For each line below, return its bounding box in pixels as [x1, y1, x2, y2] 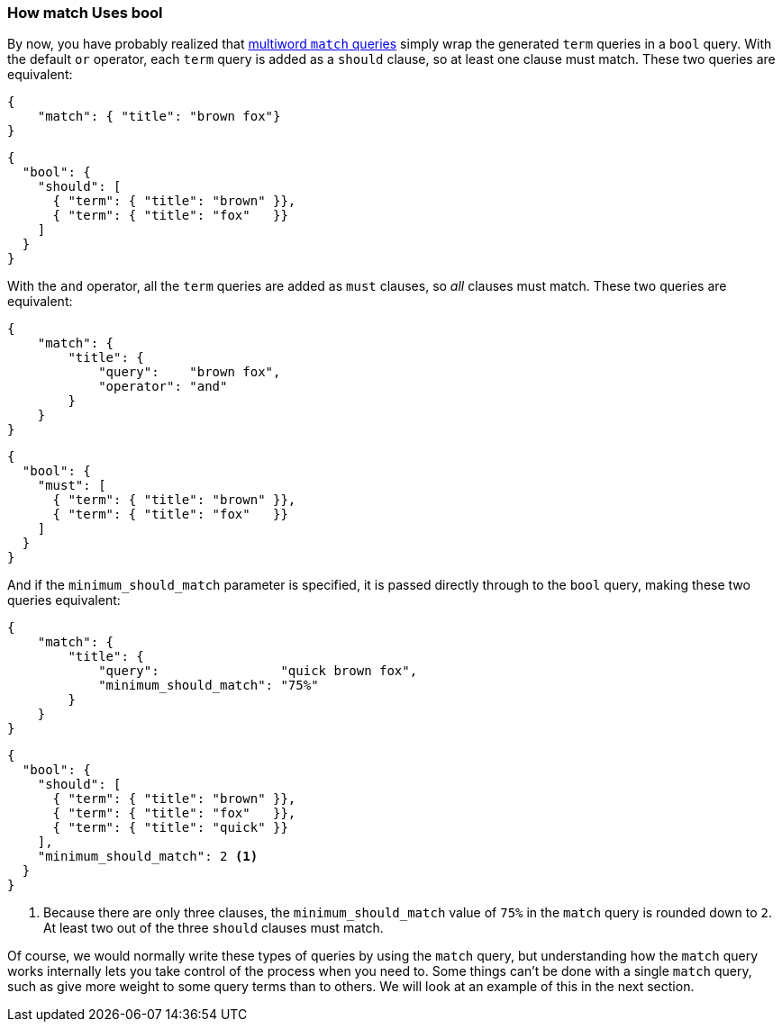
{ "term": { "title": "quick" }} [52, 820, 288, 835]
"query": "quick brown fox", [98, 663, 418, 679]
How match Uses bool [7, 4, 163, 22]
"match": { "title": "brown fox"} [37, 109, 281, 124]
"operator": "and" [98, 379, 228, 394]
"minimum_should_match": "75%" [98, 678, 319, 693]
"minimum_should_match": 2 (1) [37, 849, 259, 864]
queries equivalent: [7, 592, 121, 609]
